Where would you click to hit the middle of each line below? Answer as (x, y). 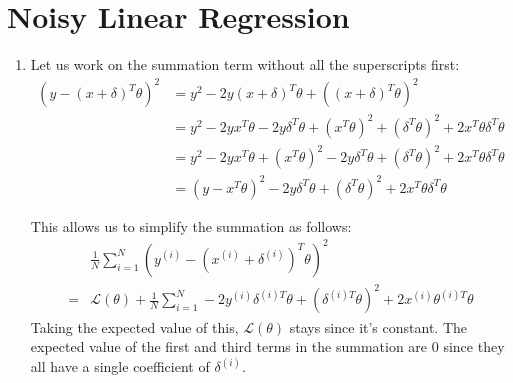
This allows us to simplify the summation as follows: (191, 225)
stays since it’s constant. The (378, 326)
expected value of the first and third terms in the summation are (229, 346)
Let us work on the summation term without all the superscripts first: (245, 64)
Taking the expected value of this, (134, 326)
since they (474, 346)
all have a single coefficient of (120, 366)
